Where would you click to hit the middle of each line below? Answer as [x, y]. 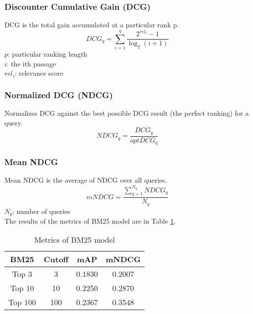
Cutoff [56, 259]
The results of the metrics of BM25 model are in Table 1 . [90, 221]
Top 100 [22, 302]
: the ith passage [31, 63]
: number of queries [41, 211]
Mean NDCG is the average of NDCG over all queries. [86, 180]
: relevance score [39, 73]
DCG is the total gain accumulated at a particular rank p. [92, 25]
